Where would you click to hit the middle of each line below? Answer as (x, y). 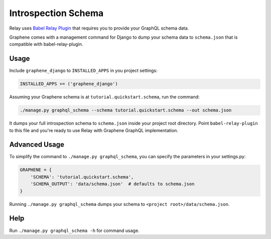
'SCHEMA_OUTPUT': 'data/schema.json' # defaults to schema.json (112, 184)
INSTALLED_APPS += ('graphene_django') (69, 84)
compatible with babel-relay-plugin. (46, 44)
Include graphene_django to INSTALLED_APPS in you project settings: (83, 71)
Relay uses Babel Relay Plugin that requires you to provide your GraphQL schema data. (99, 28)
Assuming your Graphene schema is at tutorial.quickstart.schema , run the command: (105, 97)
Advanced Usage (37, 145)
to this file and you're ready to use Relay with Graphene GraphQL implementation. (94, 130)
